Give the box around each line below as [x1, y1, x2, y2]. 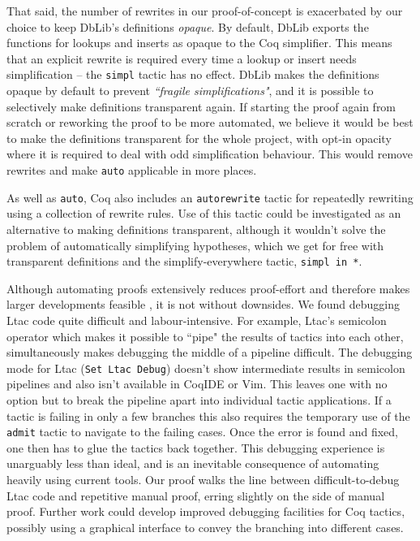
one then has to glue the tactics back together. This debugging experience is [6, 439, 385, 456]
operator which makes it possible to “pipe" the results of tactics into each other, [6, 327, 404, 344]
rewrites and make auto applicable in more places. [6, 162, 257, 178]
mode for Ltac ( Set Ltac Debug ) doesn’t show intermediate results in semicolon [6, 359, 405, 376]
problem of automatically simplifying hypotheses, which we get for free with [6, 236, 384, 253]
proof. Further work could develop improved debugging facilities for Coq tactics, [6, 503, 405, 520]
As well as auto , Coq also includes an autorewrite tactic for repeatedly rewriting [6, 188, 414, 206]
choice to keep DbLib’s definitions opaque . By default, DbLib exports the [6, 18, 369, 35]
